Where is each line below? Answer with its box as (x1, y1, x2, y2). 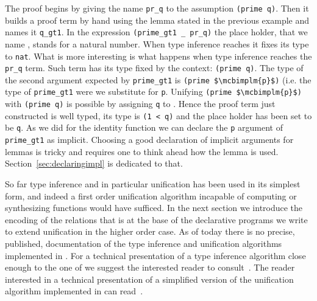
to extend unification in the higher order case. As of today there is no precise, (5, 225, 295, 238)
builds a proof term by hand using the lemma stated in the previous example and (5, 13, 309, 26)
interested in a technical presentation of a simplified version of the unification (5, 272, 294, 285)
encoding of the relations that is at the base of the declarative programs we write (5, 213, 308, 226)
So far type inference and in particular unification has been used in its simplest (5, 177, 301, 190)
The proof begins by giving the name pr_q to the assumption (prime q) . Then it (5, 2, 309, 14)
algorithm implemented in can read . (5, 285, 143, 297)
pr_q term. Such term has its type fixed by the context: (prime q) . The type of (5, 61, 304, 74)
